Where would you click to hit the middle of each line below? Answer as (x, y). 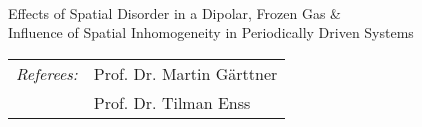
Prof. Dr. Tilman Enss (172, 102)
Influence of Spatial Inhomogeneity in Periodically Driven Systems (211, 32)
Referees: (47, 73)
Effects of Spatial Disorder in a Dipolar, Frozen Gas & (175, 12)
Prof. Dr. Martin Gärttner (185, 73)
